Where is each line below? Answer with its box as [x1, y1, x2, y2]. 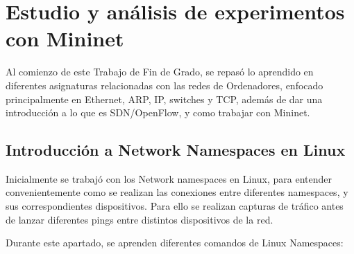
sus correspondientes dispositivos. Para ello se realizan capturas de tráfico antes [6, 199, 344, 213]
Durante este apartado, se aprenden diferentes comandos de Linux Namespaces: [6, 235, 344, 250]
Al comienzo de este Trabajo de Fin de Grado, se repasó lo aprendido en [6, 64, 314, 79]
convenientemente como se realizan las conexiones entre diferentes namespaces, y [6, 185, 348, 199]
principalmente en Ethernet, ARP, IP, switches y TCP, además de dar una [6, 91, 323, 106]
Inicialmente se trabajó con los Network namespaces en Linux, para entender [6, 171, 332, 185]
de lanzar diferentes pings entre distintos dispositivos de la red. [6, 212, 273, 226]
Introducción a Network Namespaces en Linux [6, 139, 346, 161]
